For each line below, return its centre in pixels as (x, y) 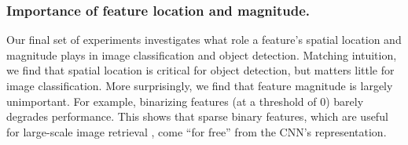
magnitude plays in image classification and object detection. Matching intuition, (202, 54)
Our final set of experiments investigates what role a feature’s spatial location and (204, 40)
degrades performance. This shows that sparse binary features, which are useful (197, 116)
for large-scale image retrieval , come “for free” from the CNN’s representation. (197, 131)
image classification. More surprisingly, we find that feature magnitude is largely (200, 85)
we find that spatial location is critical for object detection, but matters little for (200, 70)
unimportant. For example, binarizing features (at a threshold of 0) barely (185, 101)
